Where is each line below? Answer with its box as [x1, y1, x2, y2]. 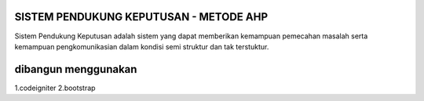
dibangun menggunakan [14, 63, 137, 76]
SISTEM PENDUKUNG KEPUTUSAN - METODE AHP [14, 10, 269, 23]
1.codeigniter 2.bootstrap [14, 83, 96, 92]
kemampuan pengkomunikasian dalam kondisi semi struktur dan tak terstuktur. [14, 41, 269, 51]
